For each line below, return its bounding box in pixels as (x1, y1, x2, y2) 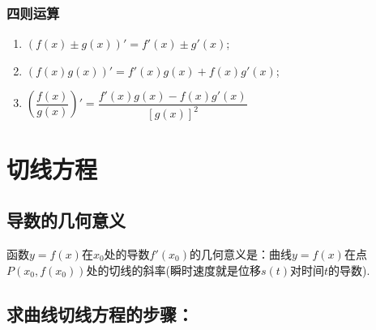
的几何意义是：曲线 (190, 245, 292, 262)
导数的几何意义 (6, 208, 126, 233)
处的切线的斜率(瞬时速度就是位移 (86, 261, 261, 278)
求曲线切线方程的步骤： (6, 301, 194, 326)
